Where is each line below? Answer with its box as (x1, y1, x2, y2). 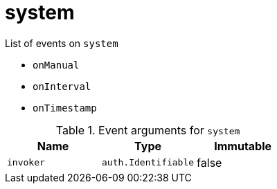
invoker (7, 157, 45, 168)
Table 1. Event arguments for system (55, 123, 240, 137)
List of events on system (5, 37, 118, 49)
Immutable (214, 138, 272, 153)
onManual (33, 59, 80, 71)
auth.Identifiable (102, 157, 195, 168)
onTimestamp (33, 102, 97, 114)
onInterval (33, 80, 91, 92)
